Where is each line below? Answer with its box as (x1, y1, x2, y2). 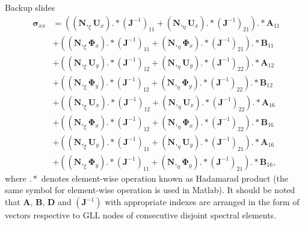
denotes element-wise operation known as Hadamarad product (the (41, 171, 288, 184)
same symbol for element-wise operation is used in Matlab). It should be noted (5, 183, 295, 196)
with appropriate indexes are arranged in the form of (105, 196, 300, 208)
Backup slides (5, 1, 55, 13)
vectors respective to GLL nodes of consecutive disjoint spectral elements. (5, 209, 277, 221)
